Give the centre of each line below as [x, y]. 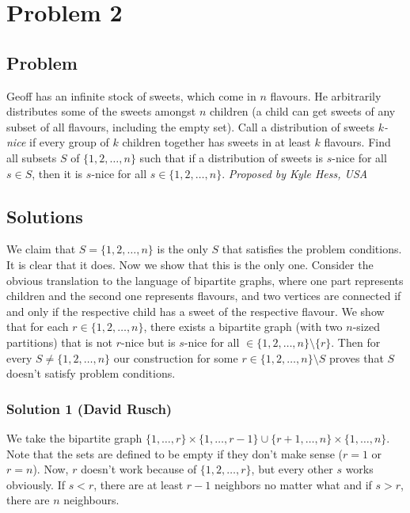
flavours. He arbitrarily [326, 95]
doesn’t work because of [139, 469]
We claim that [41, 249]
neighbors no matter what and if [293, 484]
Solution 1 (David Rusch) [89, 408]
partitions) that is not [59, 342]
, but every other [292, 469]
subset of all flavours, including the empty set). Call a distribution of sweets [190, 126]
